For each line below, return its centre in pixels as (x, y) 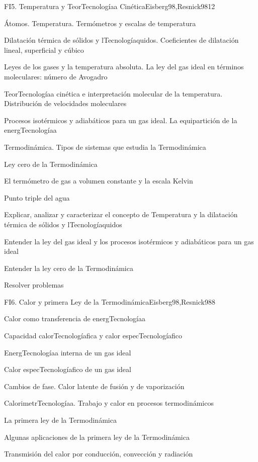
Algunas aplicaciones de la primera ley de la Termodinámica (97, 437)
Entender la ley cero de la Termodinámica (69, 268)
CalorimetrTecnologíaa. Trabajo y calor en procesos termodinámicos (109, 403)
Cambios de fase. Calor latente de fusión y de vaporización (94, 386)
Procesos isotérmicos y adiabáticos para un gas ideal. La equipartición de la (121, 120)
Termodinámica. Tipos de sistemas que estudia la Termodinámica (105, 147)
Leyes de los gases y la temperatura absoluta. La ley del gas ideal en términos (124, 67)
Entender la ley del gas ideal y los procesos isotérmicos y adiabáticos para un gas (129, 241)
